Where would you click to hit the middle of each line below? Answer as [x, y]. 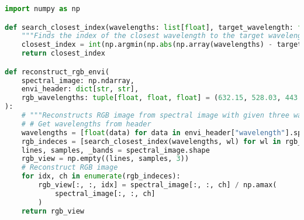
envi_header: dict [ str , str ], [80, 89]
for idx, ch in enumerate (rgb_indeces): [101, 176]
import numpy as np [42, 9]
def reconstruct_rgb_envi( [57, 72]
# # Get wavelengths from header [86, 124]
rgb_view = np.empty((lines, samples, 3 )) [105, 159]
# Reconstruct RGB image [70, 168]
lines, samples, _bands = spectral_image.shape [115, 150]
